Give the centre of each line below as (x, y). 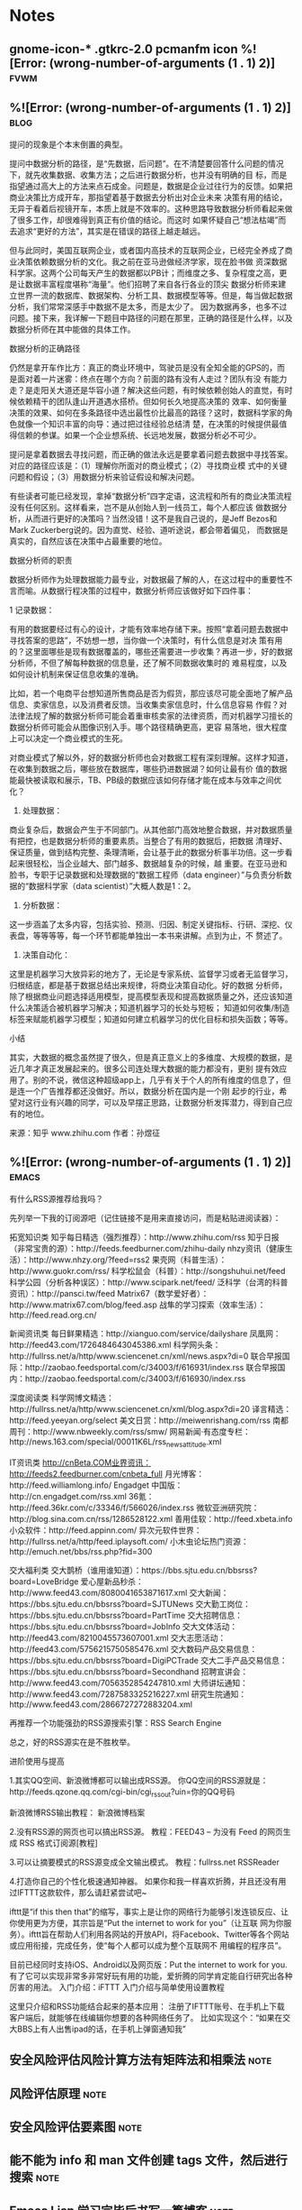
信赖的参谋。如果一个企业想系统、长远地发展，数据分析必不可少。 (139, 436)
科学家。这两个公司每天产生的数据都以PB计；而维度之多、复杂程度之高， (145, 273)
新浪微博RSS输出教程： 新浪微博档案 (77, 1812)
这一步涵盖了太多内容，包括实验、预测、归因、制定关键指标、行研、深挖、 (147, 924)
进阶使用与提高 (37, 1761)
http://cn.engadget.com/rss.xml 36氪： (82, 1496)
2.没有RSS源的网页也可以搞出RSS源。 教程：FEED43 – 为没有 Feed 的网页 (146, 1831)
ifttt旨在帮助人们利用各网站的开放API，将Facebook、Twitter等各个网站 (159, 1934)
